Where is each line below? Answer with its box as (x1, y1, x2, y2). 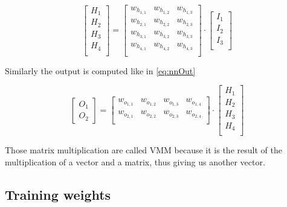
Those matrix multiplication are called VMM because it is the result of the (5, 144, 282, 156)
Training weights (5, 185, 111, 203)
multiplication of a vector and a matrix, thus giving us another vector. (5, 155, 265, 168)
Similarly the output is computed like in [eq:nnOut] (5, 64, 196, 77)
